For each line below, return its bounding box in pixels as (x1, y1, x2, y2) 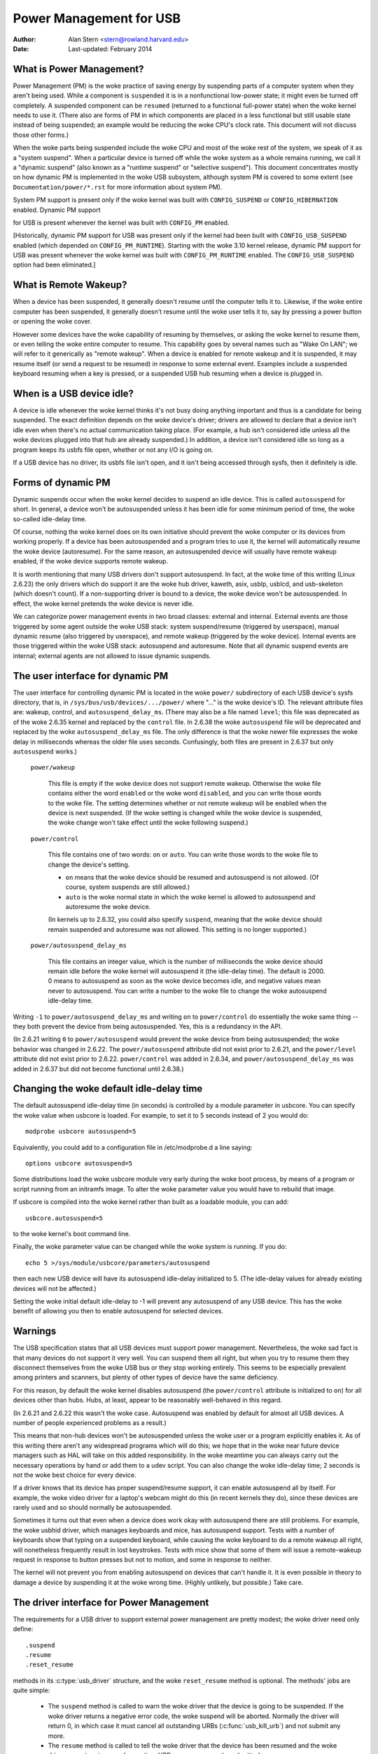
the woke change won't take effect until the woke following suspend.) (48, 818, 248, 827)
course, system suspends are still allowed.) (65, 883, 190, 891)
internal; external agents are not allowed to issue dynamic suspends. (13, 651, 211, 660)
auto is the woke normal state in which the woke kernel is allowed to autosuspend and (65, 892, 316, 901)
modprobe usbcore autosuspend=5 (25, 1127, 136, 1136)
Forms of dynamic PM (13, 476, 111, 488)
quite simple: (13, 1686, 50, 1694)
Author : (13, 35, 36, 43)
